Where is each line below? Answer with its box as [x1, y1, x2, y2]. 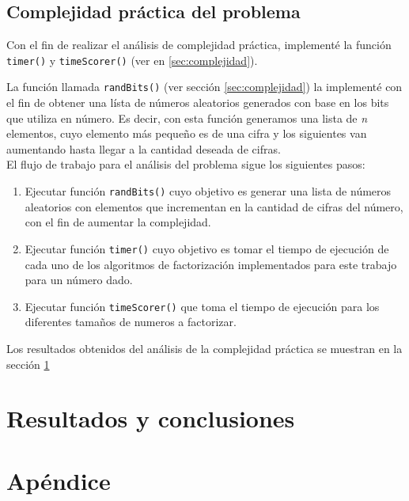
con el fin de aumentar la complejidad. [25, 214, 211, 230]
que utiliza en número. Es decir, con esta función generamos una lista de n [6, 109, 368, 126]
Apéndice [6, 464, 111, 496]
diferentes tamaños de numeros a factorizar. [25, 313, 237, 330]
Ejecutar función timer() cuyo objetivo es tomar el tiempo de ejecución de [25, 240, 389, 256]
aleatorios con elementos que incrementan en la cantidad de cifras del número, [25, 198, 403, 214]
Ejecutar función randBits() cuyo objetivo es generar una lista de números [25, 183, 392, 199]
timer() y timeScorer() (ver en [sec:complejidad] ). [6, 51, 258, 68]
